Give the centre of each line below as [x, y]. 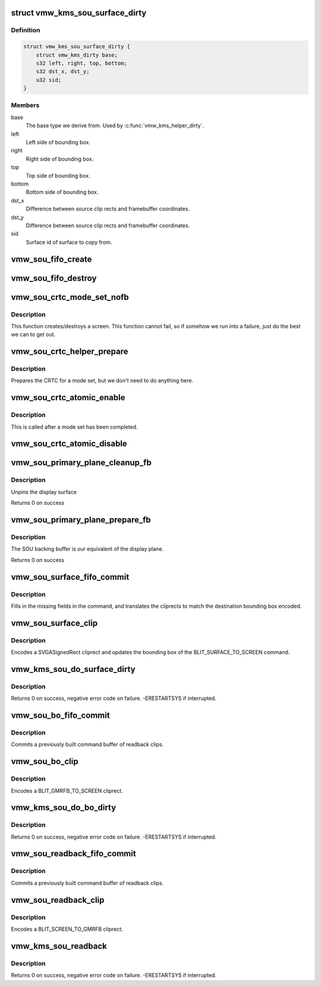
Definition [26, 30]
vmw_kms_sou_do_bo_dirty [64, 808]
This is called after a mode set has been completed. [74, 427]
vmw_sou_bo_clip [45, 762]
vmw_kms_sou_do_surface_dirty [73, 669]
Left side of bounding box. [58, 142]
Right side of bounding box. [60, 159]
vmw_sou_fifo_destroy [54, 278]
